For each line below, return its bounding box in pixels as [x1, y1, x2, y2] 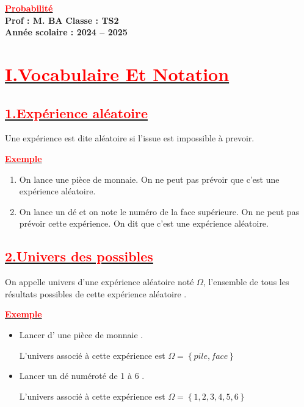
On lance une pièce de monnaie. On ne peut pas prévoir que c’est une [19, 172, 280, 185]
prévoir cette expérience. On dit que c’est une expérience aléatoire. [19, 217, 269, 230]
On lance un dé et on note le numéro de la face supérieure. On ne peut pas [19, 205, 300, 218]
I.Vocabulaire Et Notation [5, 61, 230, 86]
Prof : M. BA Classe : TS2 [5, 13, 119, 26]
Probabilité [5, 2, 53, 14]
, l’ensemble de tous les [203, 275, 289, 288]
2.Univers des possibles [5, 247, 153, 266]
